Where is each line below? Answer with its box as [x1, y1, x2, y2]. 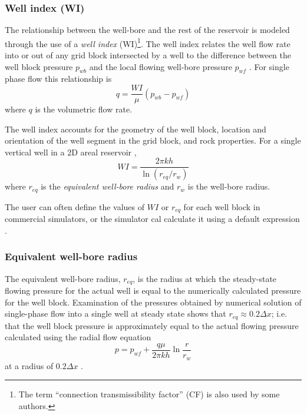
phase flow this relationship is [5, 72, 112, 85]
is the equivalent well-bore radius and [41, 180, 174, 192]
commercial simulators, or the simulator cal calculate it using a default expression [5, 213, 300, 225]
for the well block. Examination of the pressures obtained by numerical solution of [5, 296, 302, 308]
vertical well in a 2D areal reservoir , [5, 145, 137, 158]
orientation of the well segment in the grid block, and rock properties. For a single [5, 134, 301, 147]
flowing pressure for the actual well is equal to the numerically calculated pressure [5, 284, 301, 297]
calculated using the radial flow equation [5, 331, 151, 343]
